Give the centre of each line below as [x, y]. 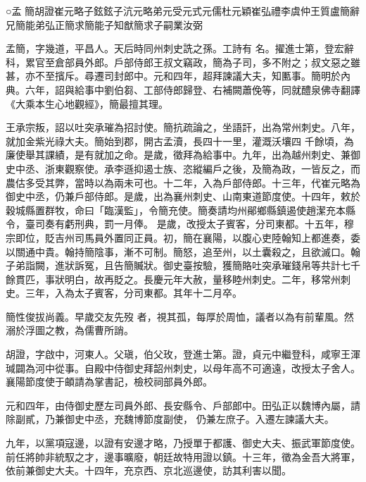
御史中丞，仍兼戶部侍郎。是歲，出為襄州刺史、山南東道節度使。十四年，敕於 [183, 196]
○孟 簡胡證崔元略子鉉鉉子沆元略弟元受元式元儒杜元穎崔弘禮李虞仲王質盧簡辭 [183, 11]
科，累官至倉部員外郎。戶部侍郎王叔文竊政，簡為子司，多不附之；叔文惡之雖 [183, 62]
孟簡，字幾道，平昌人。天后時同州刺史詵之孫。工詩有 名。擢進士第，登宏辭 [180, 48]
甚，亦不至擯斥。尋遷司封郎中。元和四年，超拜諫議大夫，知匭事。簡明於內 [178, 76]
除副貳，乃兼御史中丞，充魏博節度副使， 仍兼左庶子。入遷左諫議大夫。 [170, 419]
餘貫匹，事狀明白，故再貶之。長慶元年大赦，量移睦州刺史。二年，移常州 [173, 279]
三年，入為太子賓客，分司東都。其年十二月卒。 [133, 293]
